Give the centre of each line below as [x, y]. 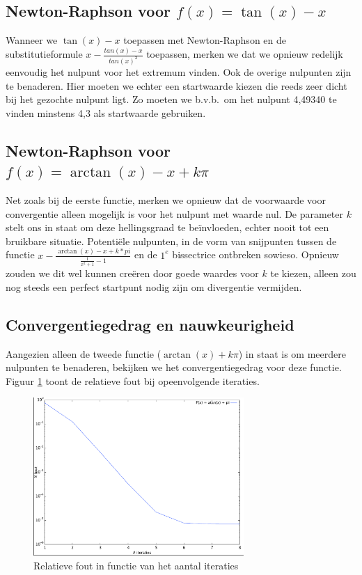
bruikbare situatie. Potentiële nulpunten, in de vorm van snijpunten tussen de [171, 241]
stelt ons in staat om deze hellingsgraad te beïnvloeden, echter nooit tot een [167, 227]
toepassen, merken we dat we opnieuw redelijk [245, 54]
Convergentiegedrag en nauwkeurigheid [150, 324]
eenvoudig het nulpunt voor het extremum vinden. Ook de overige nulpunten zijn [179, 71]
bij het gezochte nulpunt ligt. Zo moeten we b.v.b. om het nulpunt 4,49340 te [171, 99]
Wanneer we [32, 40]
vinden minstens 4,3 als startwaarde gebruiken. [106, 112]
